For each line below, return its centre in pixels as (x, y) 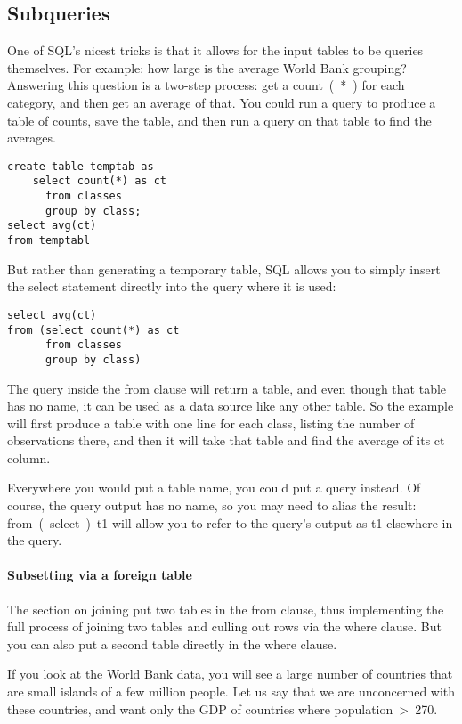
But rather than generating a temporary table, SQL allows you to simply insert (224, 268)
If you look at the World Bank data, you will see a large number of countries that (230, 674)
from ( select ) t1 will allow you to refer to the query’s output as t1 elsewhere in (230, 522)
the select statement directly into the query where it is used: (172, 286)
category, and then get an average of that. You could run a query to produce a (222, 102)
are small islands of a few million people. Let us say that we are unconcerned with (231, 691)
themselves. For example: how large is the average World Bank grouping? (207, 67)
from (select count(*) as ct (93, 330)
